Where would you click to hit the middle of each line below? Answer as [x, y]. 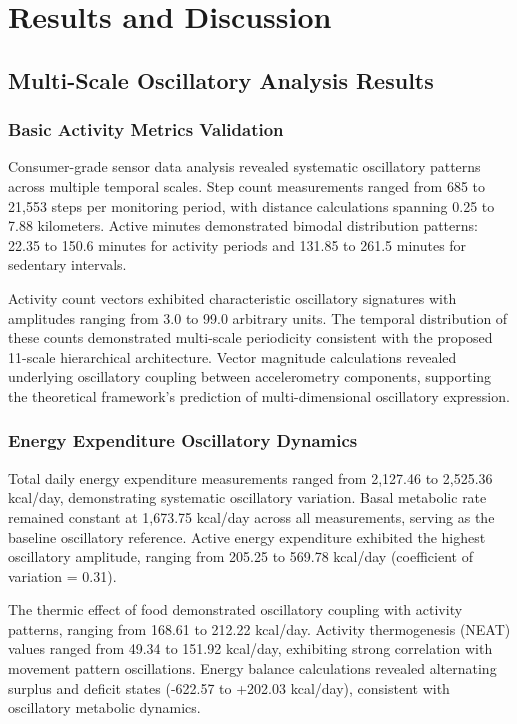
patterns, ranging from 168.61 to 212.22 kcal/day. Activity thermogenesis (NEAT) [259, 628]
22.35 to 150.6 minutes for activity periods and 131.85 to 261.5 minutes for [237, 244]
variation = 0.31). [62, 575]
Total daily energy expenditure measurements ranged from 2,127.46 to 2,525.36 [250, 477]
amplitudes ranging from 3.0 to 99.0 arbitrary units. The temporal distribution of [258, 317]
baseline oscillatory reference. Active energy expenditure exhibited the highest [247, 536]
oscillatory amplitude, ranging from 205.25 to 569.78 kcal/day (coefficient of [240, 556]
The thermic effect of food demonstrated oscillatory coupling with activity [235, 609]
